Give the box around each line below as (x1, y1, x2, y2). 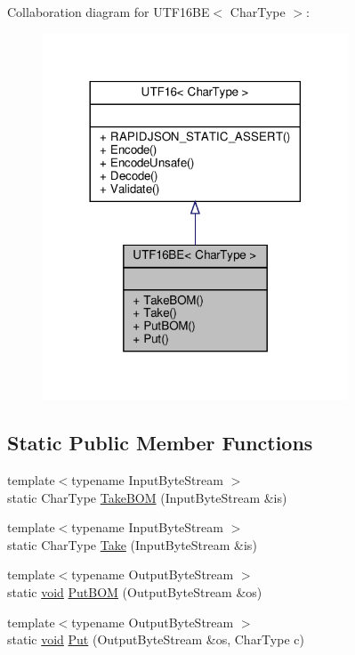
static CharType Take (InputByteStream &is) (7, 535, 257, 554)
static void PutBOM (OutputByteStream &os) (7, 583, 262, 602)
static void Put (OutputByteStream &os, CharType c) (7, 630, 304, 649)
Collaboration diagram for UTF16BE (7, 3, 210, 20)
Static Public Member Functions (7, 429, 313, 457)
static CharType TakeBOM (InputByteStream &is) (7, 488, 287, 506)
